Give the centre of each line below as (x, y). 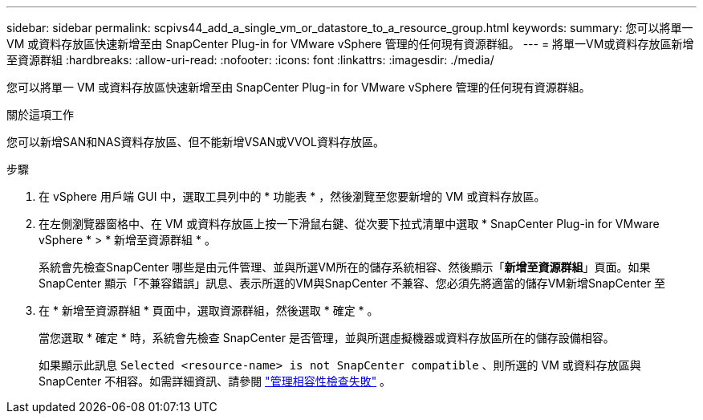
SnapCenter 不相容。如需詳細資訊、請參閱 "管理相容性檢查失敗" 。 (215, 381)
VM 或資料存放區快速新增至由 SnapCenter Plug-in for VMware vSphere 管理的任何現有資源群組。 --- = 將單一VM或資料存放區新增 (350, 44)
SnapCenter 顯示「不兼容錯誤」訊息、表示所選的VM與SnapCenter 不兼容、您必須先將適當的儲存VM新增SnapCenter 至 (352, 283)
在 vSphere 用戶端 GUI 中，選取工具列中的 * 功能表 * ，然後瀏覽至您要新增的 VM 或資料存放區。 (292, 196)
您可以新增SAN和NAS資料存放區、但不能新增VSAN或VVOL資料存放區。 (195, 142)
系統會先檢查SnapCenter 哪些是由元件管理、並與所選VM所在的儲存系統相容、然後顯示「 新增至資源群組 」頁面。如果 (345, 267)
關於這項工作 (40, 114)
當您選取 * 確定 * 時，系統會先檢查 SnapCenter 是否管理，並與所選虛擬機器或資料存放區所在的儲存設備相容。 (327, 338)
